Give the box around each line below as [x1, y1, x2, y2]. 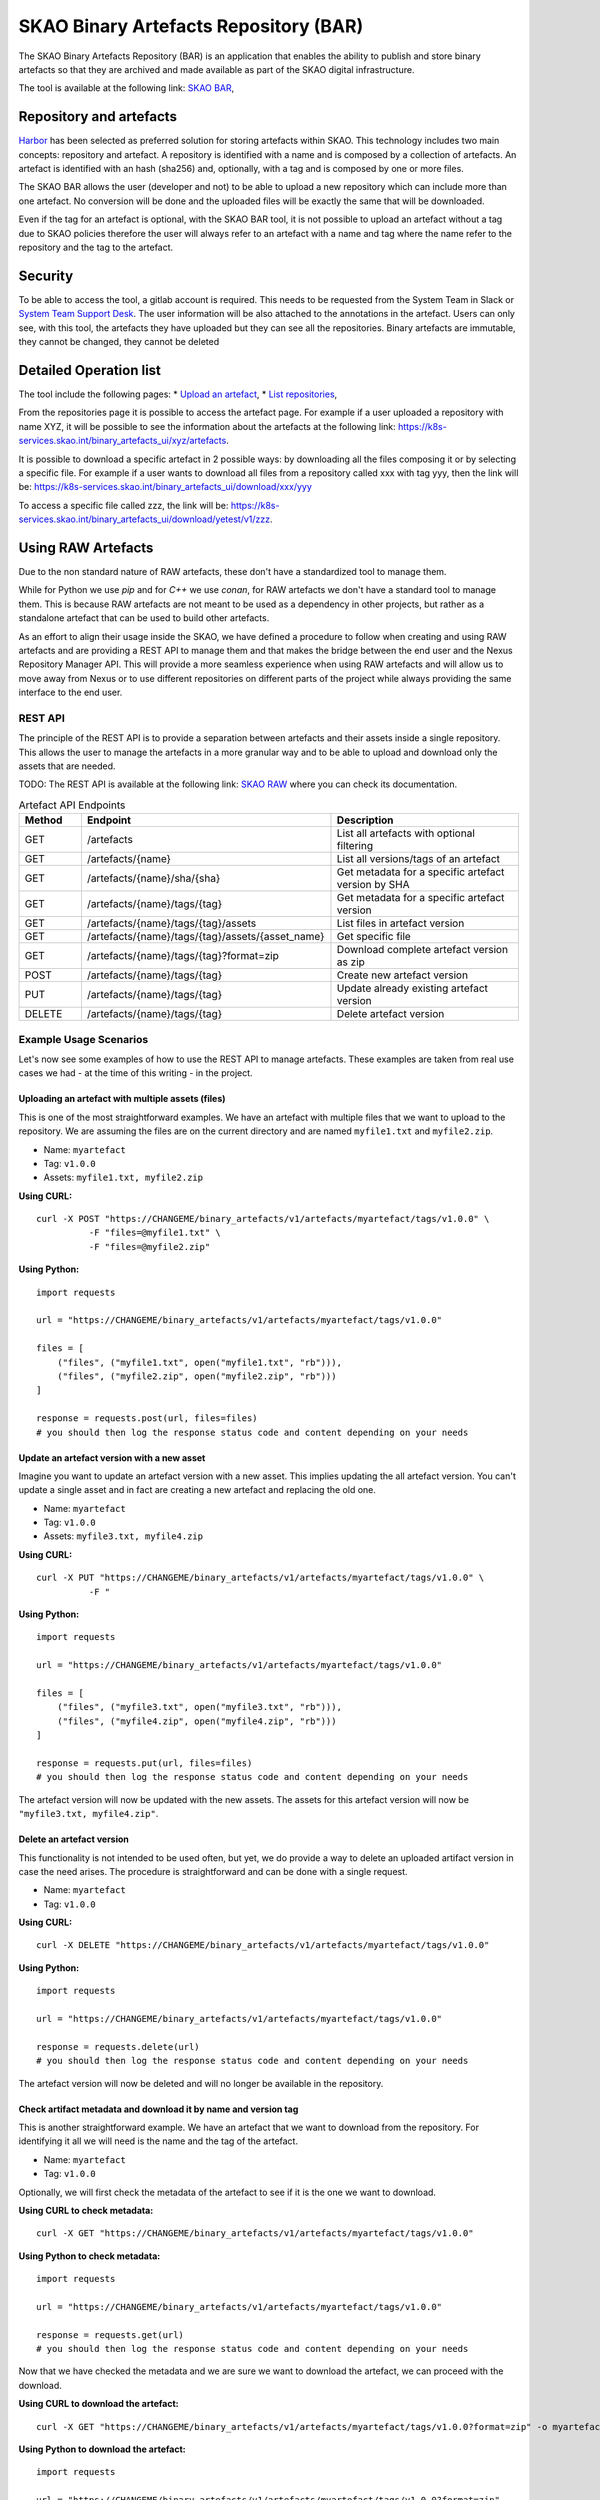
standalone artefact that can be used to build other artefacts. [18, 612, 270, 624]
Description [336, 813, 394, 827]
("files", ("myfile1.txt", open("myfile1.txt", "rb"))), [56, 1356, 342, 1368]
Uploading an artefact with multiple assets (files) [18, 1093, 226, 1105]
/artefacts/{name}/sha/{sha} [86, 871, 221, 885]
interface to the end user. [18, 686, 123, 699]
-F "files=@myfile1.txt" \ [88, 1227, 222, 1239]
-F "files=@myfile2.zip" [88, 1241, 211, 1252]
